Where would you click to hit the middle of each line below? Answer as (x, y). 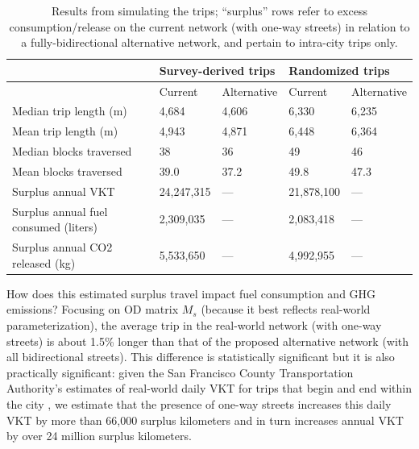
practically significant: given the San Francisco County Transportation (180, 372)
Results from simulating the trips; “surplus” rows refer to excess (209, 10)
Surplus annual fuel (60, 211)
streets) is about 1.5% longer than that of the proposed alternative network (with (208, 341)
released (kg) (44, 262)
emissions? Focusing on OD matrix (93, 309)
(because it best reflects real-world (286, 309)
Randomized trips (339, 70)
